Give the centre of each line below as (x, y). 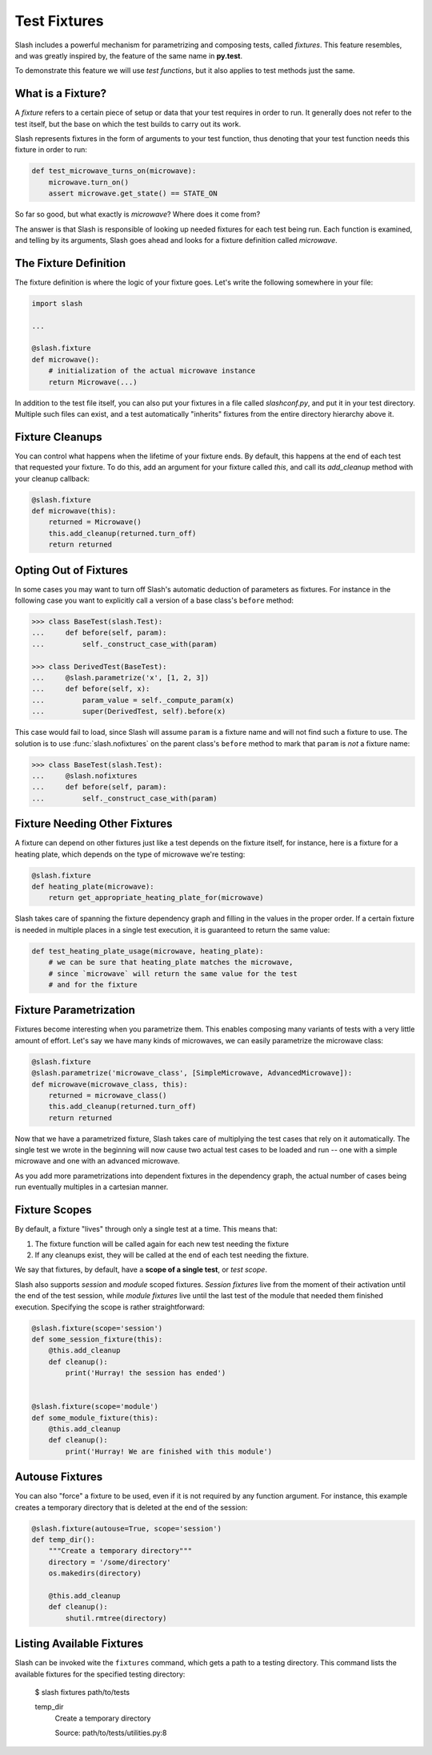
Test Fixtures (59, 21)
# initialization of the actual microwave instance (152, 371)
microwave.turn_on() (89, 182)
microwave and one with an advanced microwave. (97, 1161)
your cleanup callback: (52, 478)
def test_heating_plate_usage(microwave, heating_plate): (148, 951)
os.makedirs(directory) (95, 1573)
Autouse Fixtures (59, 1477)
